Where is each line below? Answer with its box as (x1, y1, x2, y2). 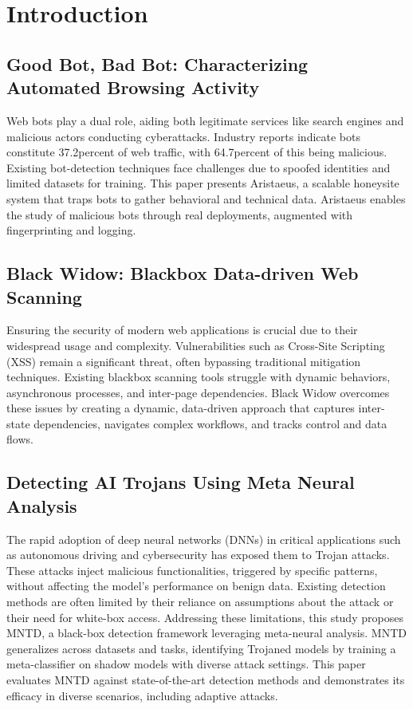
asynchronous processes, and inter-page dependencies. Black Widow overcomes (6, 384, 390, 400)
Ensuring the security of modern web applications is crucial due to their (6, 321, 358, 338)
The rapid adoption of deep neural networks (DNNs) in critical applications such (6, 530, 401, 547)
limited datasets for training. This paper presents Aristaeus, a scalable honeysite (6, 175, 399, 191)
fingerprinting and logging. (6, 222, 136, 238)
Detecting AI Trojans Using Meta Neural (6, 470, 355, 494)
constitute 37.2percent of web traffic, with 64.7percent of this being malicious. (6, 144, 387, 160)
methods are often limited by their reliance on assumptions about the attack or (6, 593, 394, 610)
